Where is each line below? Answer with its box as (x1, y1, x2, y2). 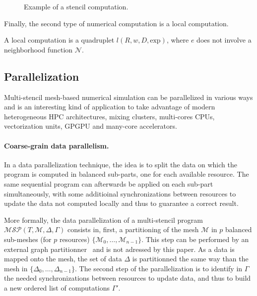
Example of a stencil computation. (24, 1, 128, 11)
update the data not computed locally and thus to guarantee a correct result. (4, 198, 239, 208)
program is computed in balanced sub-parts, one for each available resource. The (4, 169, 249, 179)
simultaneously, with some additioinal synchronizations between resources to (4, 188, 236, 198)
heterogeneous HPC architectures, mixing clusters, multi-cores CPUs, (4, 111, 215, 121)
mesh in (4, 263, 28, 273)
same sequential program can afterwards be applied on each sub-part (4, 178, 213, 189)
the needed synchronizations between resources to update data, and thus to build (4, 273, 251, 283)
